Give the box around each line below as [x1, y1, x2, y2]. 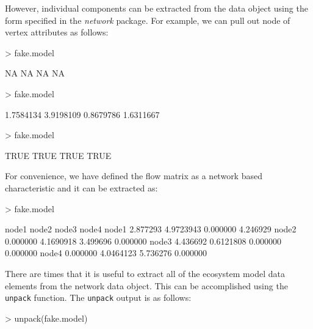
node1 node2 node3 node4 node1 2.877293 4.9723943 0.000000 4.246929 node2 [5, 223, 297, 235]
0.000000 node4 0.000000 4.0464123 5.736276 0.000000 [5, 246, 207, 259]
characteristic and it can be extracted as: [5, 181, 158, 194]
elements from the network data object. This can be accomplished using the [5, 279, 288, 292]
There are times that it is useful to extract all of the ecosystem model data [5, 267, 285, 279]
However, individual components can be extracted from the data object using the [5, 2, 308, 14]
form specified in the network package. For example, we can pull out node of [5, 13, 290, 26]
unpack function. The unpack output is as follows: [5, 291, 192, 304]
